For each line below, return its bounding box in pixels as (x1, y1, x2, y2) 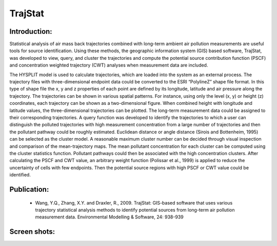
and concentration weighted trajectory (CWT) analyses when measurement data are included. (9, 62, 208, 69)
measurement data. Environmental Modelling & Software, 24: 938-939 (35, 214, 184, 220)
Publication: (9, 185, 49, 194)
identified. (9, 172, 31, 178)
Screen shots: (9, 228, 55, 236)
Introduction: (9, 27, 52, 36)
